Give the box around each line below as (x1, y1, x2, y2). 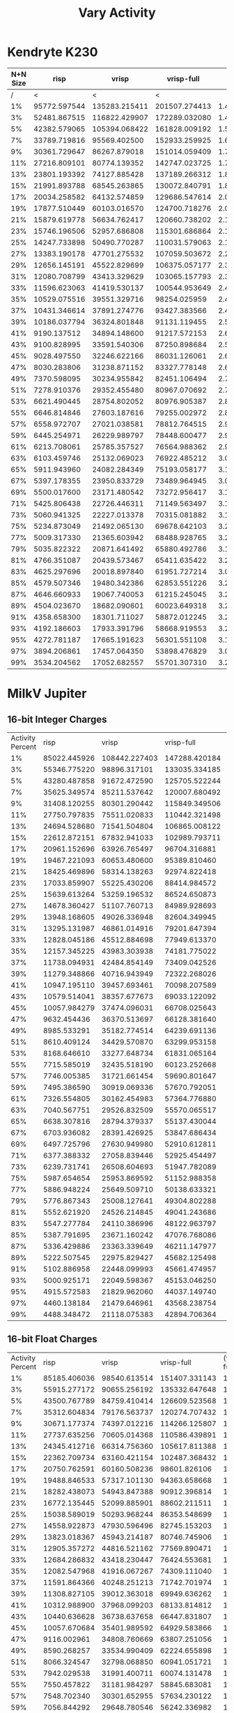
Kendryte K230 (7, 44, 98, 60)
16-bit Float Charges (7, 1333, 97, 1346)
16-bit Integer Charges (7, 713, 107, 725)
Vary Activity (78, 5, 156, 21)
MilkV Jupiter (7, 686, 87, 701)
